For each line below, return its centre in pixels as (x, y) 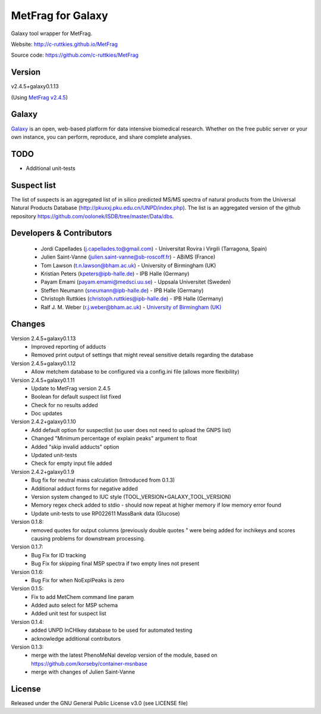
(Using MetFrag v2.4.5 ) (40, 97)
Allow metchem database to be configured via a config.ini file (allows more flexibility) (136, 372)
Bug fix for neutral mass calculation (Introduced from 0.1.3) (103, 480)
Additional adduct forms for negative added (84, 488)
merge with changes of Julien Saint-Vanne (83, 672)
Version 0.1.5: (27, 589)
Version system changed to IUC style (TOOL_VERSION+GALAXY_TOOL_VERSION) (131, 496)
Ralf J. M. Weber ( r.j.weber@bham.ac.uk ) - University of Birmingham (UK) (131, 307)
